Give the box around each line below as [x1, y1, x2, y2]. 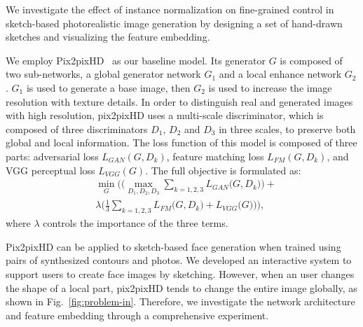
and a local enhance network [219, 67, 342, 81]
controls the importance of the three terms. [43, 216, 228, 230]
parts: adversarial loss [6, 148, 99, 163]
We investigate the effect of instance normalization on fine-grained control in [6, 2, 334, 16]
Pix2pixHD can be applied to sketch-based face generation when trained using [6, 239, 341, 253]
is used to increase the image [208, 80, 332, 95]
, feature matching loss [166, 148, 264, 163]
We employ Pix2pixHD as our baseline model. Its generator [6, 53, 266, 67]
